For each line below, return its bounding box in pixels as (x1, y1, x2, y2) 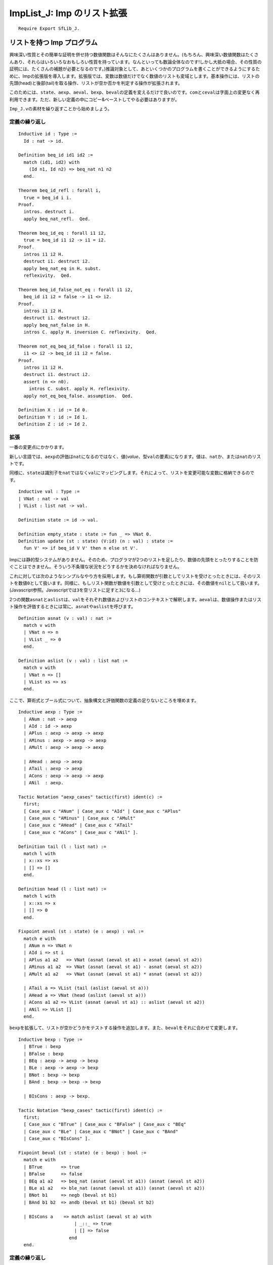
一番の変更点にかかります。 (9, 444, 67, 450)
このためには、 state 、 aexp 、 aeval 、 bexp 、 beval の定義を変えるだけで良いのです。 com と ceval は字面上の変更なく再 (9, 89, 260, 96)
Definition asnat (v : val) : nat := (18, 615, 112, 621)
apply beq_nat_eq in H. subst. (23, 266, 101, 271)
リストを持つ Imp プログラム (9, 38, 98, 47)
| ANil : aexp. (23, 780, 64, 786)
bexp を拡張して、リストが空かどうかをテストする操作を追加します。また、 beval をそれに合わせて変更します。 (9, 1025, 240, 1031)
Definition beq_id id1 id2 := (18, 152, 94, 158)
